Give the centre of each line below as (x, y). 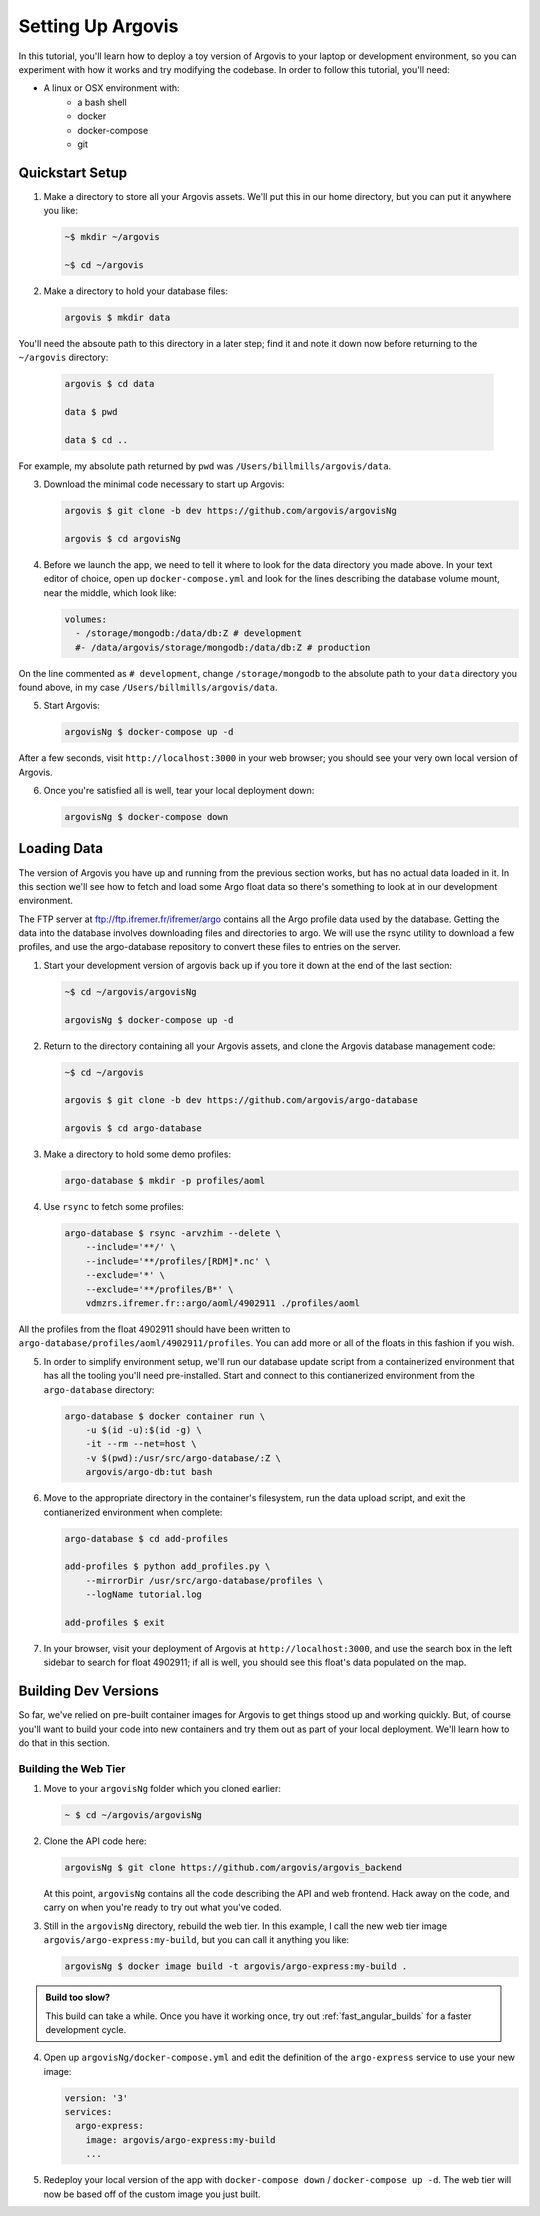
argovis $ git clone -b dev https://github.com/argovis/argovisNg (230, 511)
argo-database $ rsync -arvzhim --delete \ (173, 1233)
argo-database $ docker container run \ (164, 1416)
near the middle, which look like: (110, 592)
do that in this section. (64, 1742)
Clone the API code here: (95, 1841)
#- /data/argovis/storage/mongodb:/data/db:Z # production (223, 647)
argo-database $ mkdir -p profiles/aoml (164, 1181)
